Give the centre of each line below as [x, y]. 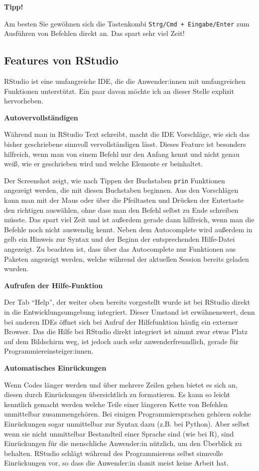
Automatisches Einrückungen [55, 367]
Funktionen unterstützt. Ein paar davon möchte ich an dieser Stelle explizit [119, 91]
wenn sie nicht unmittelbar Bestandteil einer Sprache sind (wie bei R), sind [119, 433]
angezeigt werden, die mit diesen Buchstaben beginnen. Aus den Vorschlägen [121, 190]
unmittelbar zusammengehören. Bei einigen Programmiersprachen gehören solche [128, 414]
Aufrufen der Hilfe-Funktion [54, 285]
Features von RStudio [61, 60]
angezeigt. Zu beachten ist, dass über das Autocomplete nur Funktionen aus [120, 249]
